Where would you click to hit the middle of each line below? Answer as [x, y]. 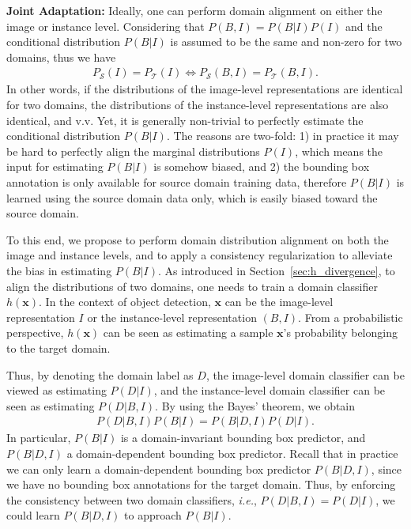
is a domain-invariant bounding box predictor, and [243, 438]
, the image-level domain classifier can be [305, 374]
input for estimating [55, 166]
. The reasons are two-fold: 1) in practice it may [283, 136]
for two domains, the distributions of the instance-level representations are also [198, 104]
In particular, [39, 438]
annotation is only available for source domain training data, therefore [177, 181]
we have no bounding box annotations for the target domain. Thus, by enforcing [201, 484]
